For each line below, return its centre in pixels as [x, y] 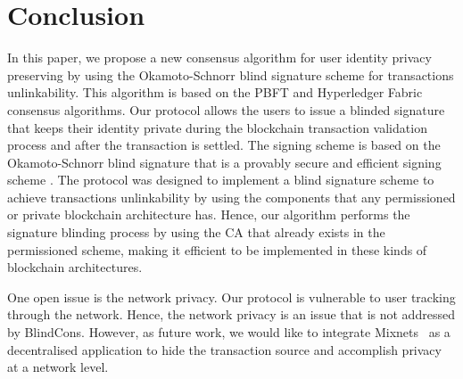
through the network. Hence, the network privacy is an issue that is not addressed [231, 314]
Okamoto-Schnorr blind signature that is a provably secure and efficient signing [224, 162]
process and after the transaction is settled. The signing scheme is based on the [224, 145]
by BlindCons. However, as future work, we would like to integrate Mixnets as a [229, 332]
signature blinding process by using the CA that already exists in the [196, 232]
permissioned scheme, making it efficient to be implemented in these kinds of [217, 249]
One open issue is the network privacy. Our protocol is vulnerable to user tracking [231, 297]
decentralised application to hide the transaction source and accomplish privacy [224, 349]
